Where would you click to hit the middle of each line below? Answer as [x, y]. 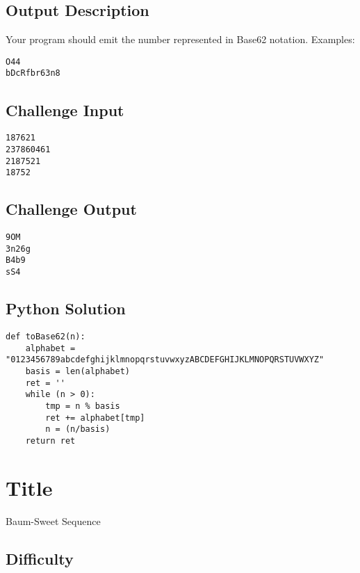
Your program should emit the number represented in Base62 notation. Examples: [180, 39]
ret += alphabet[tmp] [95, 418]
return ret [50, 441]
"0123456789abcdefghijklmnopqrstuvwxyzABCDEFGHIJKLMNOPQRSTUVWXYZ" [165, 360]
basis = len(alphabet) [77, 371]
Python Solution [66, 308]
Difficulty [40, 558]
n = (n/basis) [78, 429]
